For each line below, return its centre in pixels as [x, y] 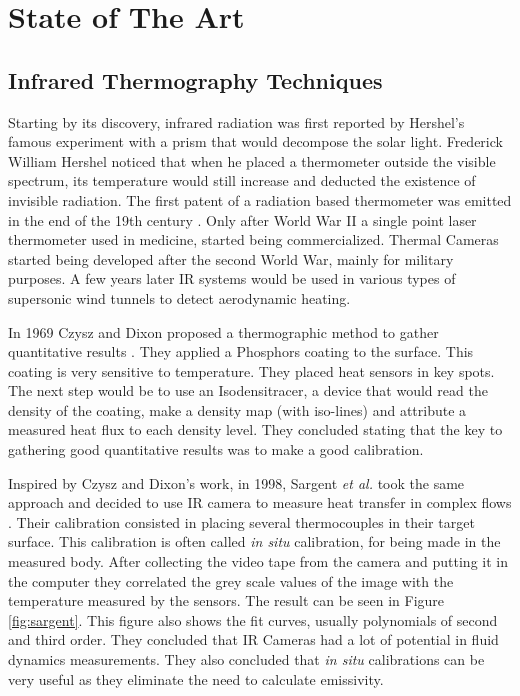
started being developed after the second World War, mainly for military [231, 258]
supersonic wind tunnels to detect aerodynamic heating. [179, 297]
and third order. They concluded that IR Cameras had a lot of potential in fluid [253, 639]
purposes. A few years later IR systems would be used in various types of [232, 278]
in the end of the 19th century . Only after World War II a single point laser [242, 219]
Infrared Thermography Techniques [195, 79]
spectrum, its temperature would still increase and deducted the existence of [242, 180]
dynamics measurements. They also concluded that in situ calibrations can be [246, 659]
